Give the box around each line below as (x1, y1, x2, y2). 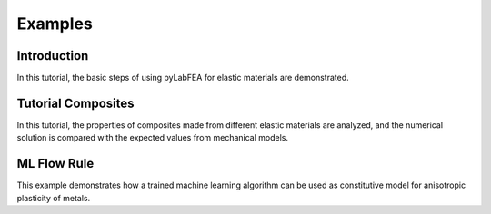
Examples (16, 14, 93, 34)
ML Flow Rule (16, 156, 95, 171)
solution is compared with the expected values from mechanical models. (16, 132, 289, 143)
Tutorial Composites (16, 95, 135, 111)
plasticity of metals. (16, 192, 91, 203)
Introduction (16, 48, 89, 63)
